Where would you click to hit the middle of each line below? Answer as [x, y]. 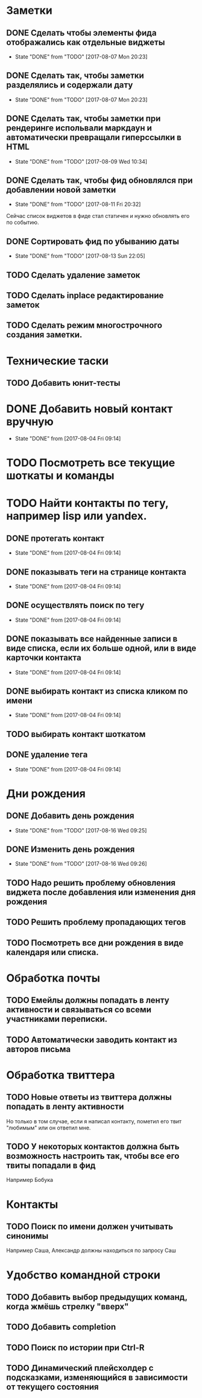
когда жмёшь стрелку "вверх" [68, 1307]
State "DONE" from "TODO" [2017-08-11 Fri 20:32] [78, 204]
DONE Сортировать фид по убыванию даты [93, 241]
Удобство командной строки [84, 1275]
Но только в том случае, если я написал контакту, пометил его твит [94, 1121]
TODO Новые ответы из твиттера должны [89, 1097]
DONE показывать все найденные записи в [92, 639]
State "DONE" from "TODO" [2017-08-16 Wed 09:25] [81, 830]
